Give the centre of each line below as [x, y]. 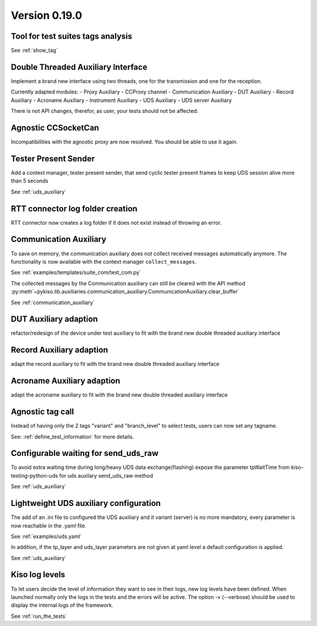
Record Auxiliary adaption [60, 350]
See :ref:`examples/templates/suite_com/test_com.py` [76, 272]
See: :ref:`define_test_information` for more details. [72, 437]
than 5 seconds [30, 181]
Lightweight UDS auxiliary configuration [86, 503]
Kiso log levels [38, 575]
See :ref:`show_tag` [34, 51]
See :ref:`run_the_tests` [39, 616]
